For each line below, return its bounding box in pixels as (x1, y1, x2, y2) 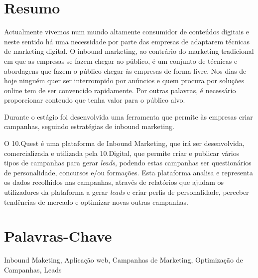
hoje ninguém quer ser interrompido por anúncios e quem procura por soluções (4, 75, 245, 86)
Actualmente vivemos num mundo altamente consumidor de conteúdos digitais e (4, 26, 249, 37)
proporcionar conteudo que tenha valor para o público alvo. (4, 95, 185, 105)
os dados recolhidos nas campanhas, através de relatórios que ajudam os (4, 177, 224, 187)
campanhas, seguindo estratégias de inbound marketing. (4, 121, 174, 132)
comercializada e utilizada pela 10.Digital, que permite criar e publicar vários (4, 147, 240, 158)
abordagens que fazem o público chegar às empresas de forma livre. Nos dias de (4, 65, 247, 76)
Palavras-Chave (4, 226, 112, 246)
